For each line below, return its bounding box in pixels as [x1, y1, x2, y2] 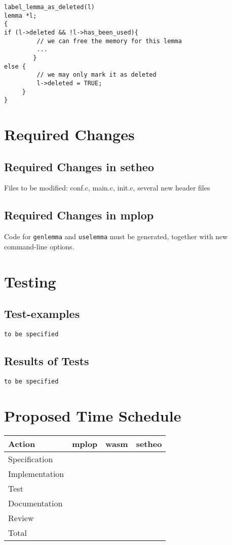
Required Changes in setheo [4, 158, 154, 174]
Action [8, 437, 35, 450]
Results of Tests [4, 353, 89, 369]
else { [4, 62, 26, 70]
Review [8, 511, 34, 524]
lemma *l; [4, 12, 37, 19]
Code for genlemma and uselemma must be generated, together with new [4, 231, 228, 242]
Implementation [8, 467, 64, 479]
